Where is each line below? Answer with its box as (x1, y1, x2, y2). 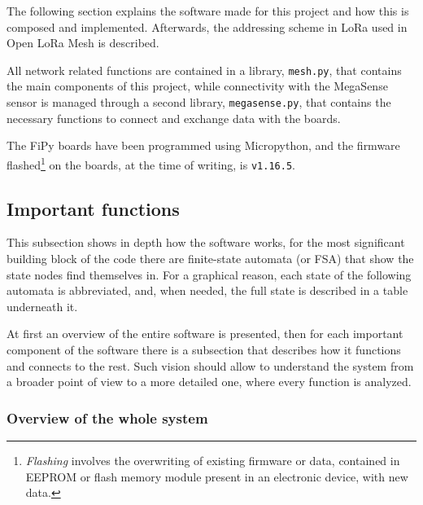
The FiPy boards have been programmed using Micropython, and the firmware (7, 137, 400, 154)
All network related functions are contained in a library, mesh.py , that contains (7, 61, 402, 78)
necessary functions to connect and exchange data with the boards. (7, 109, 341, 126)
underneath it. (7, 297, 78, 314)
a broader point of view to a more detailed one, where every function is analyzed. (7, 373, 412, 390)
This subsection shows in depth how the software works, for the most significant (7, 234, 405, 251)
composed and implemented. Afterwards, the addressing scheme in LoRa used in (7, 18, 408, 35)
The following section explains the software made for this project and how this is (7, 2, 409, 19)
